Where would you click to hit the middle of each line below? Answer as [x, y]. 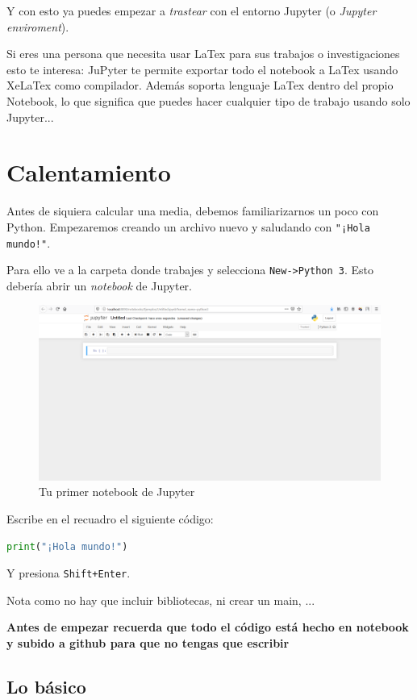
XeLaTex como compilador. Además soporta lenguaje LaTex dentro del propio [200, 85]
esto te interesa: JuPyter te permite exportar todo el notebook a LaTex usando [202, 69]
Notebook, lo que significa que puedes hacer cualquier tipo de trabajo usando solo [208, 100]
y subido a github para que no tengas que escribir [148, 643]
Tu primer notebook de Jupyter [117, 492]
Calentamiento [89, 172]
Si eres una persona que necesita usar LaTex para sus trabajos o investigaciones [203, 54]
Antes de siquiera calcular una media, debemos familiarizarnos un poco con [193, 211]
